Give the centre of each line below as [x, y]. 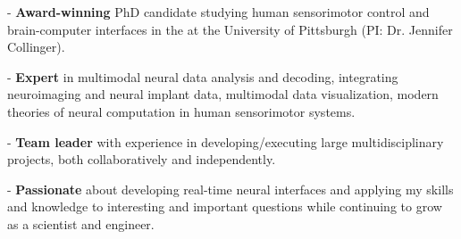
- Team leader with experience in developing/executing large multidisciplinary [226, 141]
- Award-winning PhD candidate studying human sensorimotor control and [218, 12]
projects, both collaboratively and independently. [142, 159]
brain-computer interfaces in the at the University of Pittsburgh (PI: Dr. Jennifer [230, 29]
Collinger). [36, 47]
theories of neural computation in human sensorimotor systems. [181, 111]
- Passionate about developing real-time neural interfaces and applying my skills [230, 189]
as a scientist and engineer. [81, 223]
